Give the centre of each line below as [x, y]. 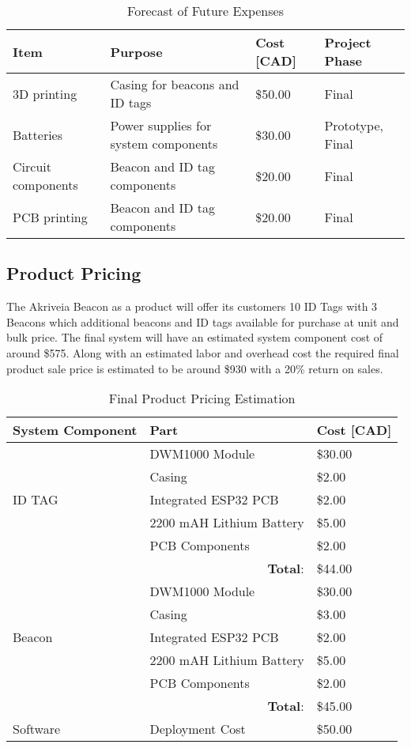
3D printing [45, 93]
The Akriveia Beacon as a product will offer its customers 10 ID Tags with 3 [192, 306]
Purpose [136, 51]
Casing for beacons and [175, 84]
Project [348, 42]
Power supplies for [161, 125]
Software [37, 729]
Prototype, [354, 125]
